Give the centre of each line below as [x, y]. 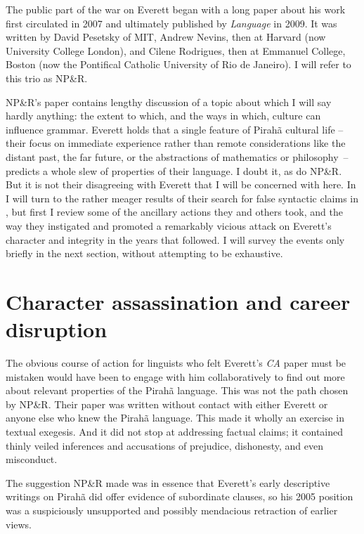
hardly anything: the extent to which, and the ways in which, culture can [163, 116]
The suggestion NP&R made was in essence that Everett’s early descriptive [168, 482]
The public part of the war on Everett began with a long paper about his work [176, 9]
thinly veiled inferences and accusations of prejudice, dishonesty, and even [164, 445]
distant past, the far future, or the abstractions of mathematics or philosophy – [177, 156]
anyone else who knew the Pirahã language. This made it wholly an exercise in [175, 418]
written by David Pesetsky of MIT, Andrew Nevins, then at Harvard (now [166, 37]
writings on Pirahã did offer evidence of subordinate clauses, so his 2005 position [180, 496]
